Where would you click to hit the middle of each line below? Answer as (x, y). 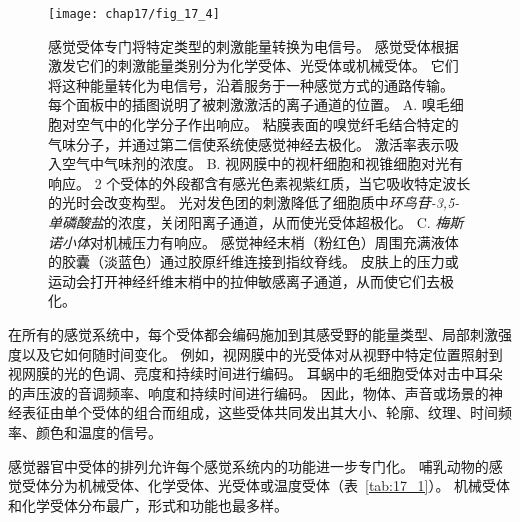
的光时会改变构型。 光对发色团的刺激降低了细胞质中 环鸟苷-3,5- (254, 202)
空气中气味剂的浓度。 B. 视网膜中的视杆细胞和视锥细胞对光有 (262, 163)
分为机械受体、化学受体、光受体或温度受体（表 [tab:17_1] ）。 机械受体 (280, 485)
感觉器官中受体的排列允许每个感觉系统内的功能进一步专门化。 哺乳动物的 (248, 465)
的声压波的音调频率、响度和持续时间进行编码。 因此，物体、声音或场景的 (248, 392)
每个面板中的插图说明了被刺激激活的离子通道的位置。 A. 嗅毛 (249, 104)
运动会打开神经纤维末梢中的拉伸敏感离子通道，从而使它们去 (244, 280)
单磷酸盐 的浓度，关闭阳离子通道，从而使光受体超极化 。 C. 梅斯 (256, 222)
